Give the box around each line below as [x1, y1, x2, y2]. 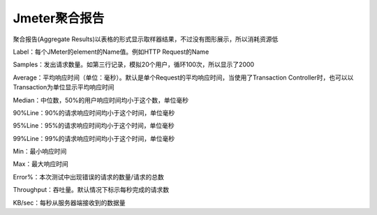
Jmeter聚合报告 [13, 10, 105, 26]
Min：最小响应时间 [13, 147, 67, 156]
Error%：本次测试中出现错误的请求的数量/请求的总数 [13, 172, 164, 181]
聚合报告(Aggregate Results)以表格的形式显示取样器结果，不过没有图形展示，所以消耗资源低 [13, 35, 279, 43]
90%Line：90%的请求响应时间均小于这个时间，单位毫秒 [13, 108, 175, 117]
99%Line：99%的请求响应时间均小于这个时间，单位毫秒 [13, 134, 175, 142]
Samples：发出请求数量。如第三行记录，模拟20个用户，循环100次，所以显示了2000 [13, 60, 255, 69]
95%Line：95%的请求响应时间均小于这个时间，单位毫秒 [13, 121, 175, 130]
